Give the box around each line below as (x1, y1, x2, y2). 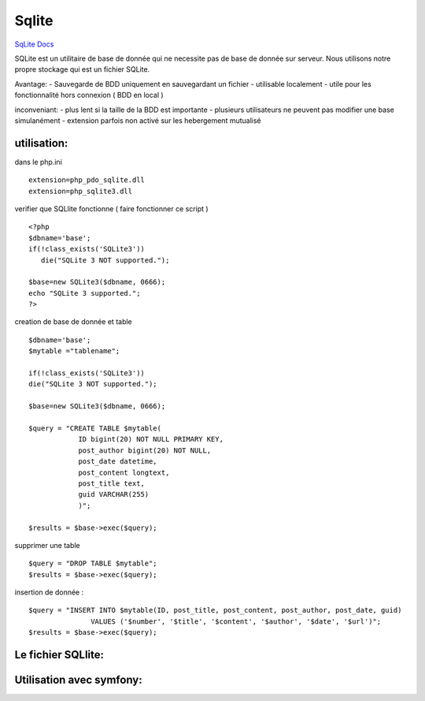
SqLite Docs (14, 39, 54, 49)
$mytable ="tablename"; (28, 347, 120, 356)
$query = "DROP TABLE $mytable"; (28, 559, 157, 568)
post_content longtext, (78, 468, 170, 477)
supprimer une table (14, 540, 80, 550)
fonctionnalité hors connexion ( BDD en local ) (14, 91, 164, 100)
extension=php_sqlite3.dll (28, 186, 133, 196)
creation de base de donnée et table (14, 317, 133, 326)
